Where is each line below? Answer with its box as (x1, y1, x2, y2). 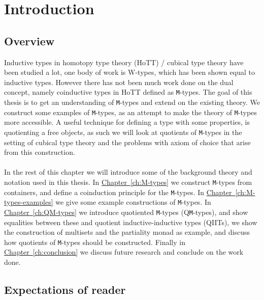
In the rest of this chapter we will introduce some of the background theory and (4, 167, 252, 177)
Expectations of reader (4, 282, 126, 297)
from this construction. (4, 147, 75, 157)
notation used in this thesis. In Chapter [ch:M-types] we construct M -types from (4, 176, 252, 187)
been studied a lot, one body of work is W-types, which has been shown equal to (4, 67, 255, 77)
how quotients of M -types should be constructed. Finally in (4, 236, 185, 247)
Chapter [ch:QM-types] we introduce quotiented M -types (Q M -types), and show (4, 206, 248, 217)
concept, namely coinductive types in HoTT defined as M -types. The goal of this (4, 87, 252, 97)
